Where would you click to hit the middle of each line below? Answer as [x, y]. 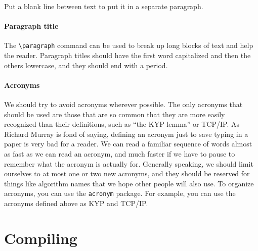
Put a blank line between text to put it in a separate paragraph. [104, 6]
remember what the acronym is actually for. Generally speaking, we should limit [129, 163]
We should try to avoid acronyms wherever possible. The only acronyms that [123, 104]
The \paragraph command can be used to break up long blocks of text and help [129, 45]
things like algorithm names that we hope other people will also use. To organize [129, 183]
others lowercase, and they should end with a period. [86, 65]
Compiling [41, 238]
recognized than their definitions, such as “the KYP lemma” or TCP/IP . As [122, 124]
